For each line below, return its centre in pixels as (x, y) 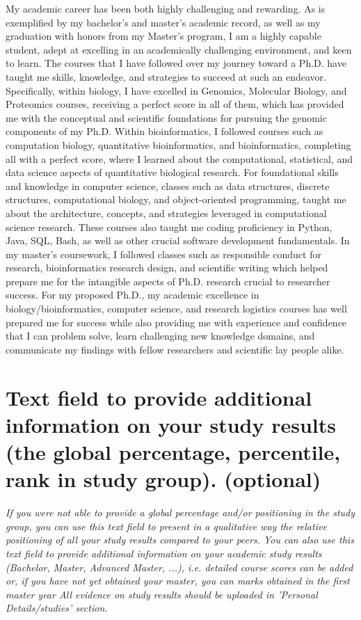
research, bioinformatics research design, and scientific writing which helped (167, 268)
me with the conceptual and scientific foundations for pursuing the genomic (166, 117)
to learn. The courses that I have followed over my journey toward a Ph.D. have (176, 63)
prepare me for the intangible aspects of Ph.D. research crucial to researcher (168, 281)
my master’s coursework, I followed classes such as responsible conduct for (163, 254)
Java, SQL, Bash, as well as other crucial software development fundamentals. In (178, 240)
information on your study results (171, 424)
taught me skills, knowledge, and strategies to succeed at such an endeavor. (166, 76)
